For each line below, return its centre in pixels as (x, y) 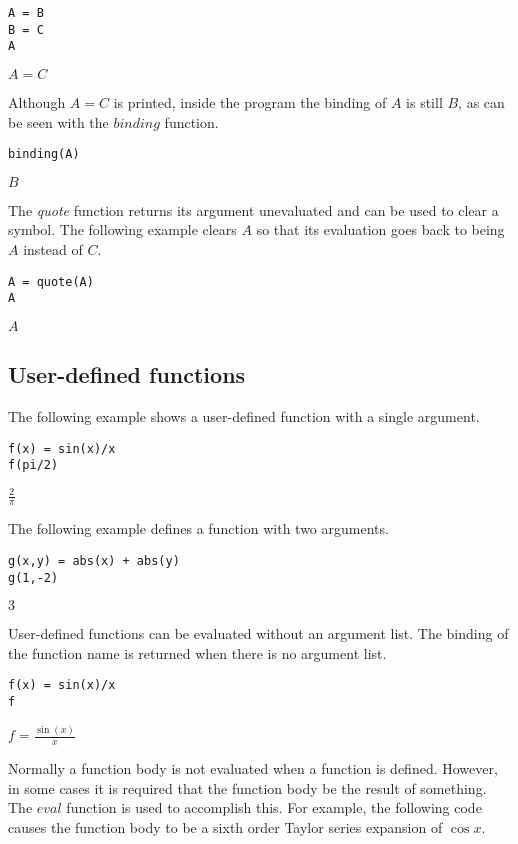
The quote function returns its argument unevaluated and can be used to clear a (253, 209)
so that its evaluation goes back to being (380, 229)
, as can (481, 101)
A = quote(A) (51, 281)
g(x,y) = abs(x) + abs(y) (94, 560)
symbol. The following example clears (122, 229)
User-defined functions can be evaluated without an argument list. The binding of (258, 633)
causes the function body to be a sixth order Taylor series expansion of (225, 826)
